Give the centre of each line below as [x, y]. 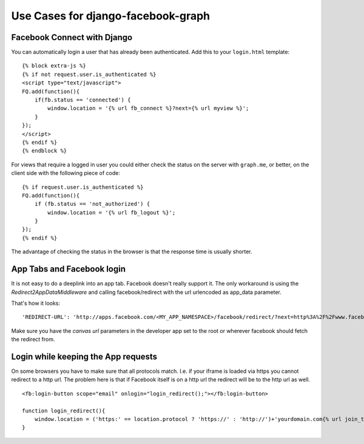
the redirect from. [33, 340]
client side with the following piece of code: [66, 173]
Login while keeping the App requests [84, 356]
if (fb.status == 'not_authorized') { [92, 204]
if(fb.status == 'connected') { [83, 100]
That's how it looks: [36, 303]
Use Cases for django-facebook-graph [111, 16]
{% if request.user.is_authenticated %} [83, 187]
